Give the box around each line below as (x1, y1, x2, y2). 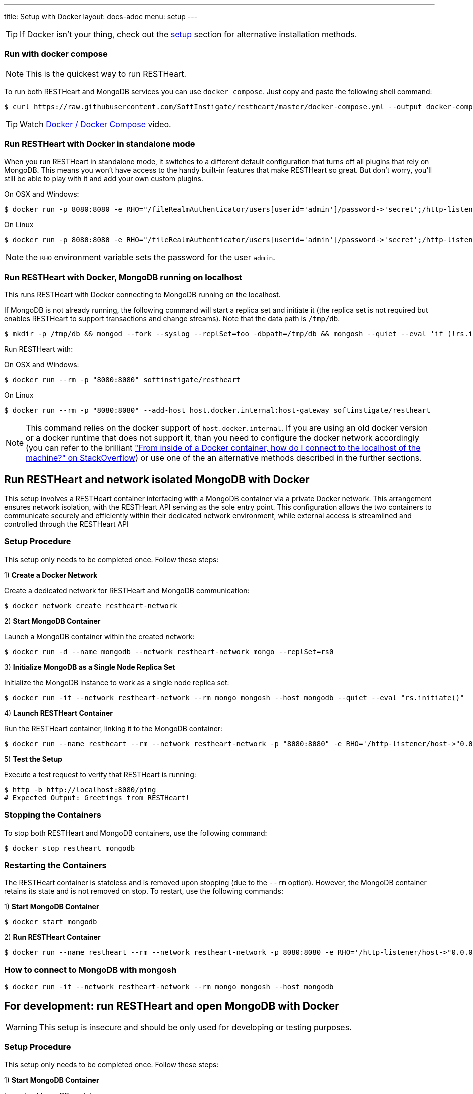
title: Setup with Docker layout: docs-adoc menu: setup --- (4, 12, 198, 21)
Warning (6, 1022, 37, 1032)
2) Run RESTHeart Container (4, 933, 101, 942)
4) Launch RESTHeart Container (4, 708, 113, 717)
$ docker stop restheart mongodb (4, 844, 135, 852)
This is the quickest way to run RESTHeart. (26, 68, 187, 79)
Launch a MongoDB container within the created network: (4, 632, 195, 641)
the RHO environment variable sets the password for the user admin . (26, 252, 275, 262)
